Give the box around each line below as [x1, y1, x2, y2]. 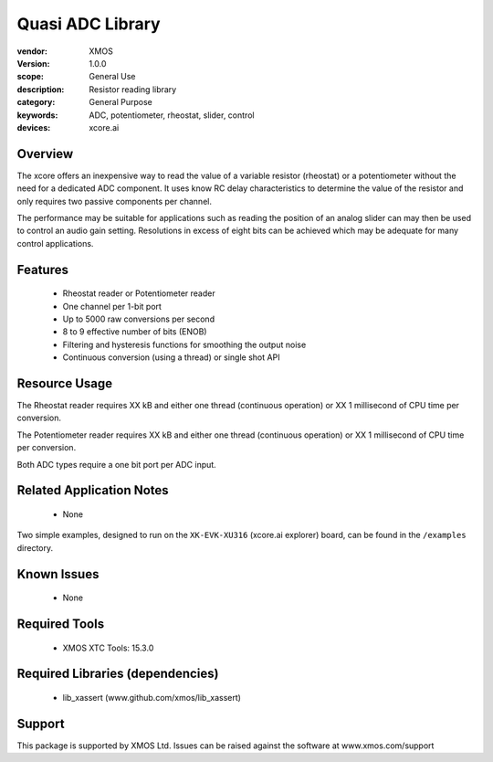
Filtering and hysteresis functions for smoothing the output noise [62, 339, 307, 350]
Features [16, 261, 68, 278]
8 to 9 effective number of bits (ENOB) [62, 326, 207, 337]
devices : [16, 122, 51, 132]
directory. [16, 542, 54, 553]
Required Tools [16, 616, 105, 631]
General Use [89, 71, 136, 82]
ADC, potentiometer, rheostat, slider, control [89, 110, 255, 121]
